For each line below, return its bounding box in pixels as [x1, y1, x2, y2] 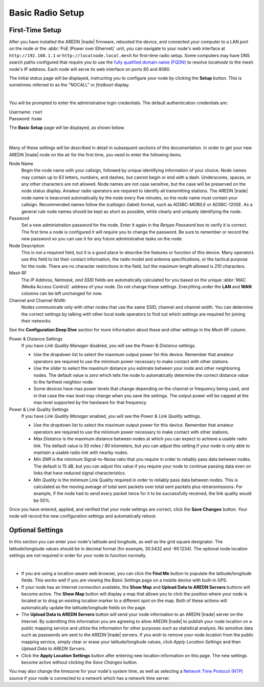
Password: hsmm [9, 115, 42, 122]
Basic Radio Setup [9, 7, 85, 18]
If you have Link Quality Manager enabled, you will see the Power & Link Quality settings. [21, 413, 201, 419]
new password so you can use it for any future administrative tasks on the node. [21, 236, 183, 242]
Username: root [9, 109, 43, 115]
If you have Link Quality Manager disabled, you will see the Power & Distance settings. [21, 343, 196, 349]
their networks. [21, 318, 52, 323]
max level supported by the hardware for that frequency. [33, 400, 148, 406]
